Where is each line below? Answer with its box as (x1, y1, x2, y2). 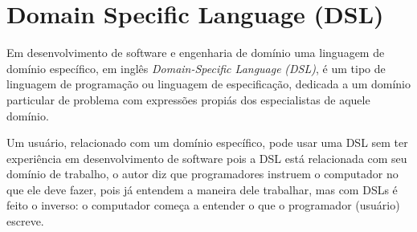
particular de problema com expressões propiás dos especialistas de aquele (6, 91, 370, 108)
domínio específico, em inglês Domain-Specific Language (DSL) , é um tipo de (6, 59, 386, 76)
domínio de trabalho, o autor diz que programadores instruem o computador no (6, 165, 399, 182)
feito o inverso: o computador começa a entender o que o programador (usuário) (6, 197, 400, 214)
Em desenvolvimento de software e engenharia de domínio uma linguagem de (6, 44, 385, 61)
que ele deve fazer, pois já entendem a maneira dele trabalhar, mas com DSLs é (6, 181, 398, 197)
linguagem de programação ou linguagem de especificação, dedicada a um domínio (6, 75, 411, 92)
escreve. (6, 213, 44, 230)
